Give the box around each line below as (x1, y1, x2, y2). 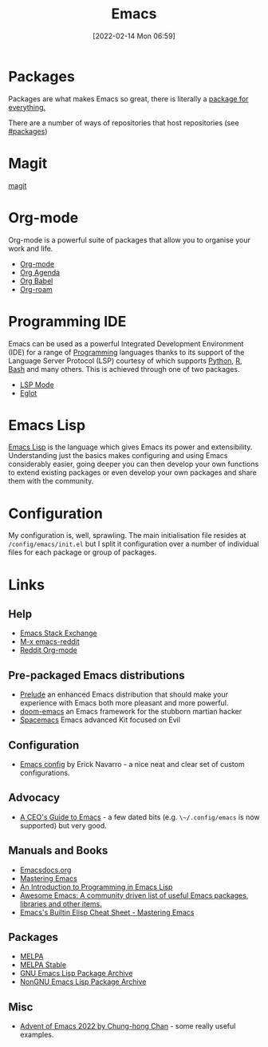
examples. (19, 1030, 54, 1040)
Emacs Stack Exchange (19, 628, 97, 638)
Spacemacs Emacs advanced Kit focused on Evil (19, 715, 181, 725)
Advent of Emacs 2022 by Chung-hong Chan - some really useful (19, 1021, 236, 1031)
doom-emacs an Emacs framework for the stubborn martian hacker (19, 707, 242, 717)
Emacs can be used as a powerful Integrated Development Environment (8, 338, 244, 348)
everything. (8, 102, 46, 112)
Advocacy (8, 791, 61, 804)
